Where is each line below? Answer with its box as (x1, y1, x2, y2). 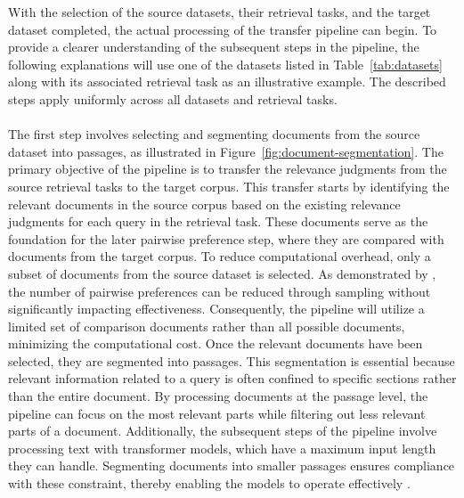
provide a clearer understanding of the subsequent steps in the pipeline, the (8, 37, 419, 56)
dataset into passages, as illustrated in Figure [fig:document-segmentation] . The (8, 142, 444, 160)
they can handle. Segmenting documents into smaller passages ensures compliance (8, 456, 455, 475)
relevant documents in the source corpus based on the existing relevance (8, 194, 401, 213)
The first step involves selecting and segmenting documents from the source (8, 125, 420, 143)
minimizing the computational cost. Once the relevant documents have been (8, 334, 423, 353)
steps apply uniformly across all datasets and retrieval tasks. (8, 89, 338, 108)
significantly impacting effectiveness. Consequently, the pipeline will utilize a (8, 299, 425, 318)
